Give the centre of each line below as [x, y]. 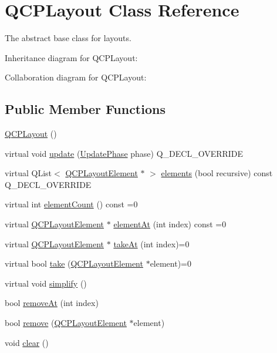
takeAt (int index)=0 [151, 243]
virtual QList [28, 173]
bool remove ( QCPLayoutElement [66, 323]
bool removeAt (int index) [52, 303]
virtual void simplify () [46, 283]
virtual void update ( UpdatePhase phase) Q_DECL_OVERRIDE [124, 153]
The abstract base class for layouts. [68, 38]
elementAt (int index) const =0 [170, 224]
